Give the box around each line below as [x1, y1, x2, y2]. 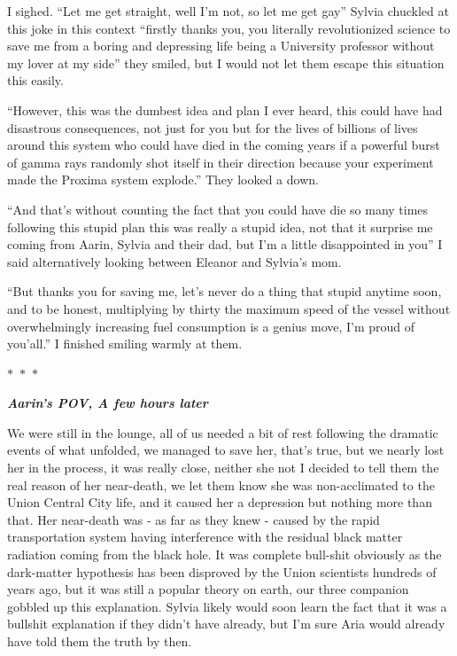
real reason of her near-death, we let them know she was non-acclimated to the [7, 475, 435, 494]
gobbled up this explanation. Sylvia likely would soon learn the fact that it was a [7, 597, 447, 615]
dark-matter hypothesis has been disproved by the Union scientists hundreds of [7, 562, 437, 581]
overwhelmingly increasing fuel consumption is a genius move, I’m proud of [7, 316, 415, 335]
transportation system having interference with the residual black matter [7, 527, 403, 546]
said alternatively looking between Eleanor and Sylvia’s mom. [7, 252, 342, 270]
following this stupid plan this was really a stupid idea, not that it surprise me [7, 217, 433, 236]
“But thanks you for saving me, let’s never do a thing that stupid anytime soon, [7, 282, 442, 301]
